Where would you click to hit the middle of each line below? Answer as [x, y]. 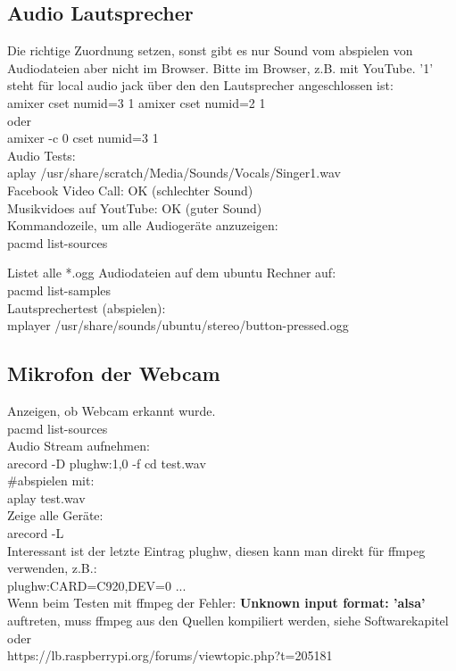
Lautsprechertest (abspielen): [87, 307]
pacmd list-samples [59, 290]
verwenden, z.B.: [52, 568]
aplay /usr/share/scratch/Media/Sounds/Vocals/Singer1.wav [174, 173]
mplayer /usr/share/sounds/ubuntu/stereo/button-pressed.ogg [178, 325]
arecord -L [36, 533]
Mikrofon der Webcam [114, 373]
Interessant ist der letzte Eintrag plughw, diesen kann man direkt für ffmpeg [216, 550]
